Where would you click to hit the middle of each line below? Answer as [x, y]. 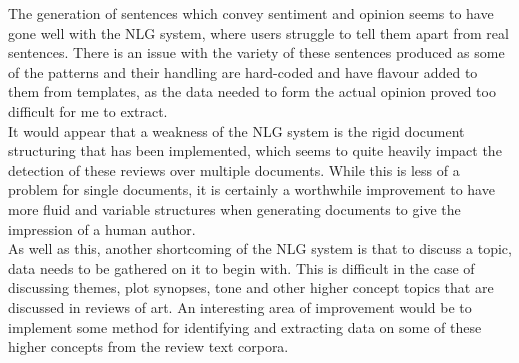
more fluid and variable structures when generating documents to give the [234, 208]
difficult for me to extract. [88, 110]
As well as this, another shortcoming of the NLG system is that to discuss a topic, [260, 248]
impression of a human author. [102, 228]
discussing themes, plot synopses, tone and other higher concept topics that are [251, 287]
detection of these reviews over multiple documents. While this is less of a [234, 169]
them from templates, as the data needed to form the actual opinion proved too [252, 91]
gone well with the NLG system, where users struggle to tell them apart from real [258, 32]
